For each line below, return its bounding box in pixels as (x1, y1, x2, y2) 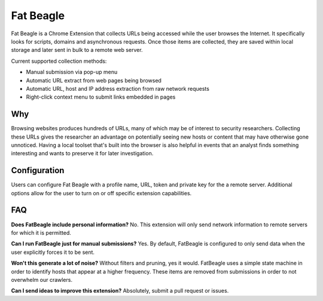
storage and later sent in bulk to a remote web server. (11, 47, 143, 54)
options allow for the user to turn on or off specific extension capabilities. (11, 189, 192, 196)
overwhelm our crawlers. (11, 276, 73, 283)
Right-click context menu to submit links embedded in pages (26, 93, 176, 101)
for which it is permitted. (11, 229, 72, 236)
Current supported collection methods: (11, 57, 107, 64)
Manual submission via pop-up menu (26, 69, 118, 76)
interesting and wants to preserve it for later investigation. (11, 150, 154, 157)
